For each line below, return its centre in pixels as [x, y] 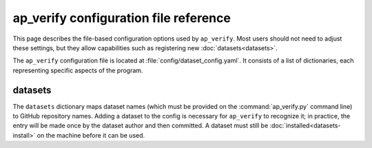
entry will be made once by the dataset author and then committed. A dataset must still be [141, 126]
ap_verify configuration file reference [122, 18]
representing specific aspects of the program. [78, 70]
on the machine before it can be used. [91, 135]
